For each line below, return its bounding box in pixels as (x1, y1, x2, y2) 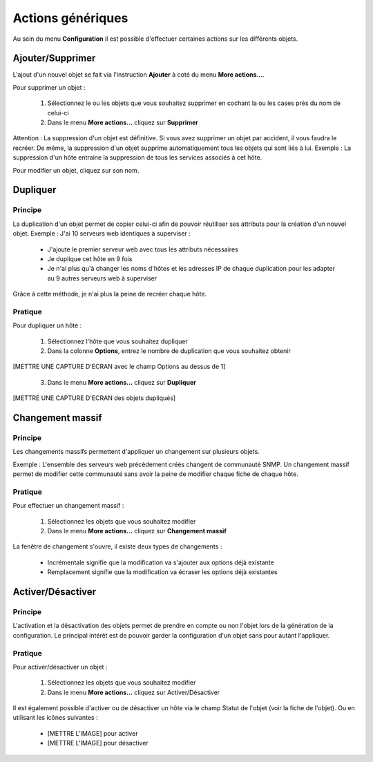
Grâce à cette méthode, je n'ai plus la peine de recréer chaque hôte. (12, 290, 207, 298)
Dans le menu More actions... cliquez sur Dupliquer (47, 378, 196, 386)
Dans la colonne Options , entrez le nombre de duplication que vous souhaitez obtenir (47, 347, 291, 355)
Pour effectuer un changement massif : (12, 502, 124, 510)
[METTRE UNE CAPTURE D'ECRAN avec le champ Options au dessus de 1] (12, 363, 226, 371)
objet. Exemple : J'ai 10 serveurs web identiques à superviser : (12, 229, 191, 238)
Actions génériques (12, 10, 128, 26)
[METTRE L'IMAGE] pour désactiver (47, 739, 149, 747)
